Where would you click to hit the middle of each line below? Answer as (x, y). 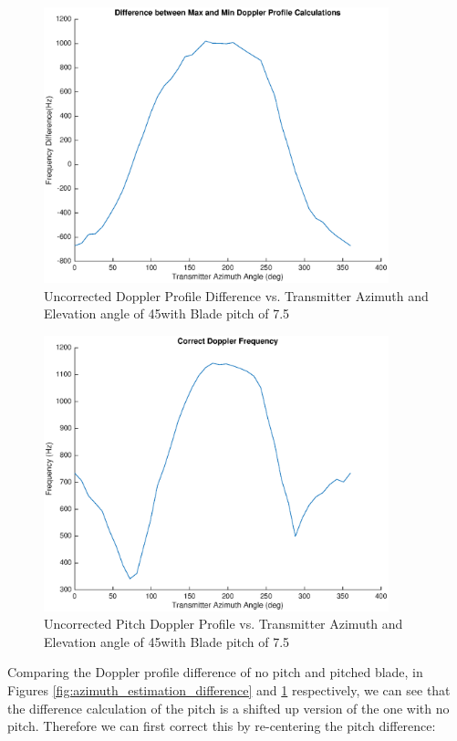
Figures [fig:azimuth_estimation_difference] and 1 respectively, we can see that (229, 689)
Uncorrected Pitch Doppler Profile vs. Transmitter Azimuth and (223, 624)
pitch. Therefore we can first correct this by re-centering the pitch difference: (222, 726)
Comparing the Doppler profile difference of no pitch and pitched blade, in (215, 672)
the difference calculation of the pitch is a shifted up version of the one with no (228, 708)
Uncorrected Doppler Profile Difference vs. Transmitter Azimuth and (236, 295)
